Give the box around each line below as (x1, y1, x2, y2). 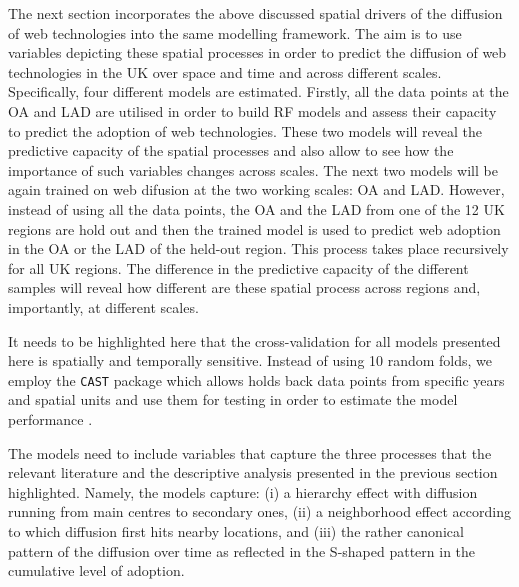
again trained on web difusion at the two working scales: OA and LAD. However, (8, 179, 505, 200)
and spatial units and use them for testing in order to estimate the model (8, 389, 458, 410)
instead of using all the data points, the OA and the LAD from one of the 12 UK (8, 198, 505, 219)
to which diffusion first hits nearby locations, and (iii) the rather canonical (8, 520, 464, 541)
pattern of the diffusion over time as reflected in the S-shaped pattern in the (8, 540, 476, 561)
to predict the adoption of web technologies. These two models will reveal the (8, 120, 482, 141)
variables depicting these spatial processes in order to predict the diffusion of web (8, 42, 507, 63)
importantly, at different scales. (8, 296, 199, 317)
